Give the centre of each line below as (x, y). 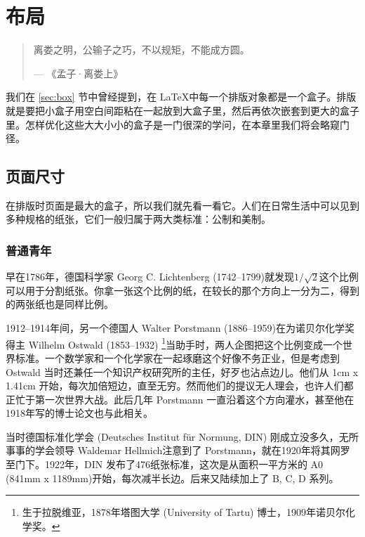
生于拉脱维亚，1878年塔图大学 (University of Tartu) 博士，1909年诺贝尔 (184, 512)
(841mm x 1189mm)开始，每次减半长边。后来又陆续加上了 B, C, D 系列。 (172, 478)
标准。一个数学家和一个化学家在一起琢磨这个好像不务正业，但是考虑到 (177, 357)
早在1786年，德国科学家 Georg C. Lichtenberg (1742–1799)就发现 (150, 277)
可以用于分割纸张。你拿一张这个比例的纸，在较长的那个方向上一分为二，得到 (182, 290)
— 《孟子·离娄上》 (78, 73)
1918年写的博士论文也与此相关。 (79, 413)
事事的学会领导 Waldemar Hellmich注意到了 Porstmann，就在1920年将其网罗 (178, 450)
